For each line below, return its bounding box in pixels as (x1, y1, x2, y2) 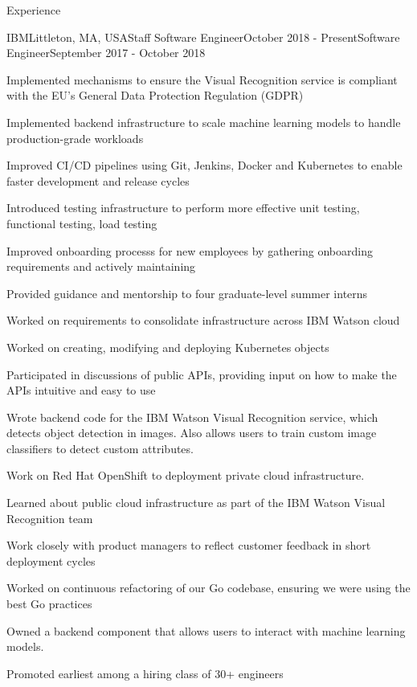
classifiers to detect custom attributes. (6, 440, 194, 456)
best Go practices (6, 595, 92, 612)
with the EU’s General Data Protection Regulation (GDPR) (6, 87, 304, 104)
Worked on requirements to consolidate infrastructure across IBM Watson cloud (6, 312, 400, 329)
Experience (6, 2, 61, 18)
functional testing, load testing (6, 215, 157, 231)
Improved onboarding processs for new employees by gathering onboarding (6, 242, 373, 259)
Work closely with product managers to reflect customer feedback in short (6, 537, 371, 554)
